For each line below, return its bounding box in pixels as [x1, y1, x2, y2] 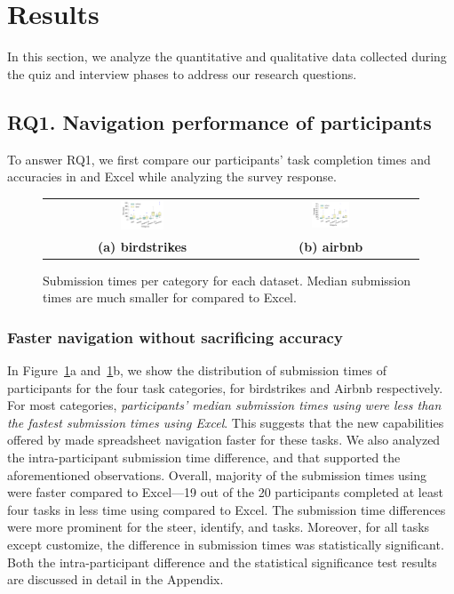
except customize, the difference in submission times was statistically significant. [7, 534, 444, 553]
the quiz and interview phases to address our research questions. [7, 64, 357, 83]
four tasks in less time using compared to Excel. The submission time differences [7, 500, 446, 518]
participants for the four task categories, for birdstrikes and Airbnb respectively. [7, 378, 443, 397]
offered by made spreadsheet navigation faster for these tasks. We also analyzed [7, 430, 441, 449]
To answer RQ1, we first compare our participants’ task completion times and [7, 149, 431, 168]
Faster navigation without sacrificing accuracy [7, 325, 343, 348]
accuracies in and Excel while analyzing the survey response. [7, 167, 337, 186]
